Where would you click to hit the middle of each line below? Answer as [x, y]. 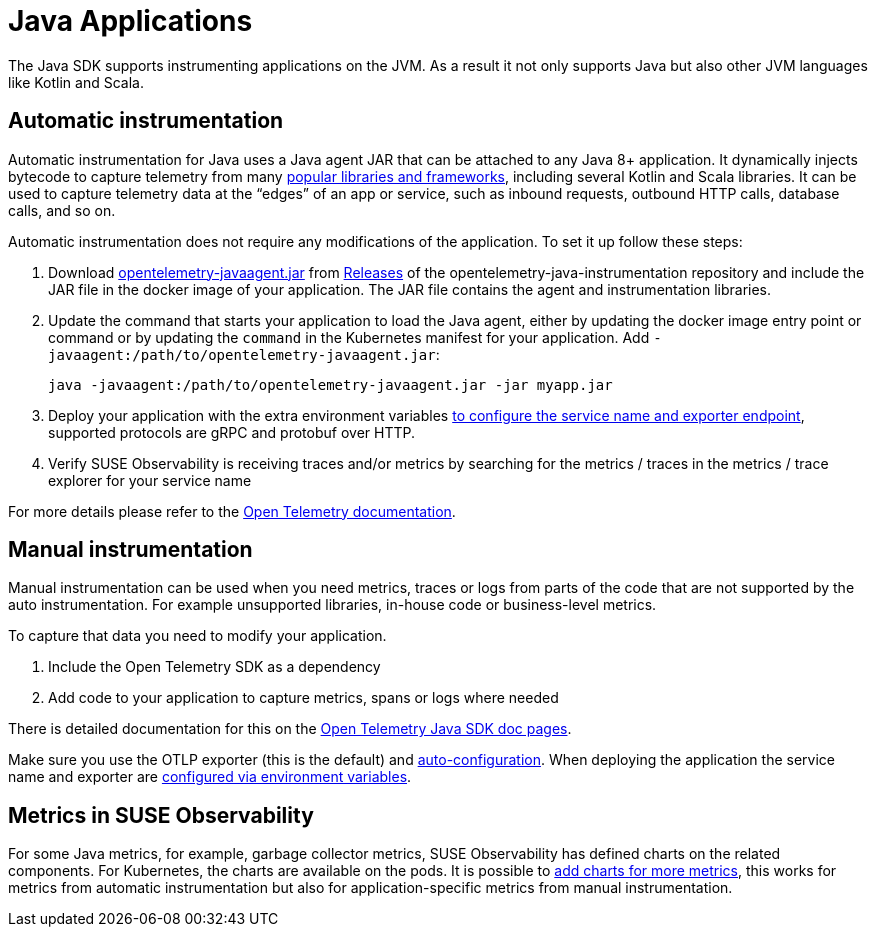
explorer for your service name [150, 480]
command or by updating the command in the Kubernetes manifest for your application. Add [349, 337]
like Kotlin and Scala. [76, 82]
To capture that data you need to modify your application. [197, 636]
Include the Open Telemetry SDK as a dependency [214, 667]
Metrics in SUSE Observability [161, 815]
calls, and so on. [62, 210]
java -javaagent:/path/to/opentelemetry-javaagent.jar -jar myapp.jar [330, 384]
